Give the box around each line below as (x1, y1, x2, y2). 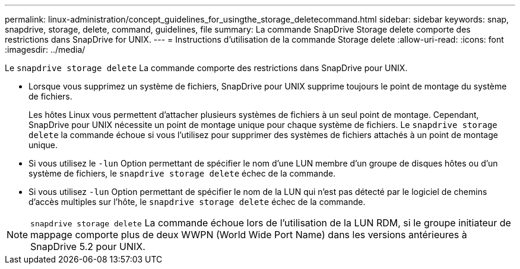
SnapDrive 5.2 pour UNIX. (30, 241, 145, 252)
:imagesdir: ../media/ (5, 44, 85, 55)
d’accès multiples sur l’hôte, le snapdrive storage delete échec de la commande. (28, 197, 366, 207)
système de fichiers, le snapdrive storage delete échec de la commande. (28, 168, 336, 178)
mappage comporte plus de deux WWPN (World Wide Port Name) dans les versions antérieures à (30, 229, 467, 241)
